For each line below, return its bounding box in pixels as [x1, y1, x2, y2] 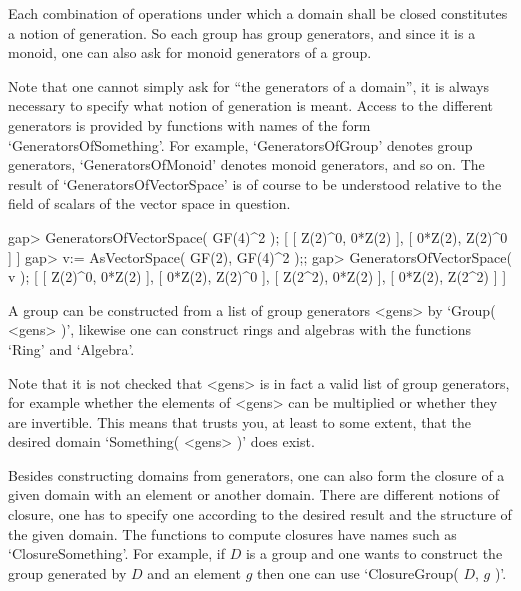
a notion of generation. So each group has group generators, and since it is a [8, 22, 476, 43]
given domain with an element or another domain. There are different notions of [8, 484, 500, 505]
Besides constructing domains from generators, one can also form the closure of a [8, 464, 505, 485]
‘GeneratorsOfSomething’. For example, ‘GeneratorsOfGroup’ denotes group [8, 134, 473, 155]
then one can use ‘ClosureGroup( [256, 562, 459, 583]
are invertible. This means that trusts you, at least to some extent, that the [8, 411, 471, 432]
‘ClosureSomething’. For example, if [8, 543, 225, 564]
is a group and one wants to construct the [245, 543, 503, 564]
